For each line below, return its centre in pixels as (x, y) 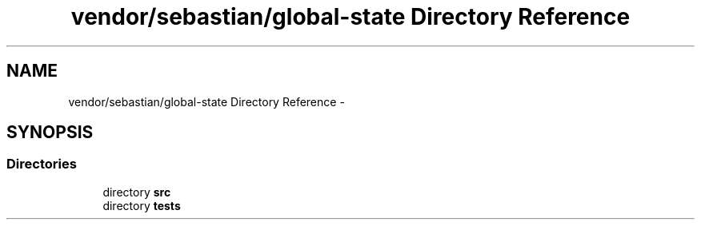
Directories (42, 164)
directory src (137, 192)
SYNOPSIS (50, 133)
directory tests (142, 205)
